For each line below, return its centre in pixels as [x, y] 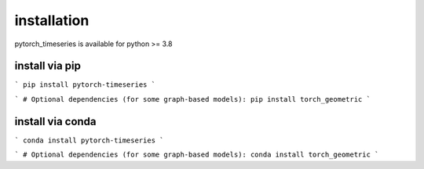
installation [52, 20]
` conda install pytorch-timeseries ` [89, 140]
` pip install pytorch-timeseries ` [85, 85]
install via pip [48, 66]
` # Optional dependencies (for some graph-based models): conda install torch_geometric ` [197, 155]
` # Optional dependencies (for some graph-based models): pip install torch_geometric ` [192, 99]
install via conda [56, 121]
